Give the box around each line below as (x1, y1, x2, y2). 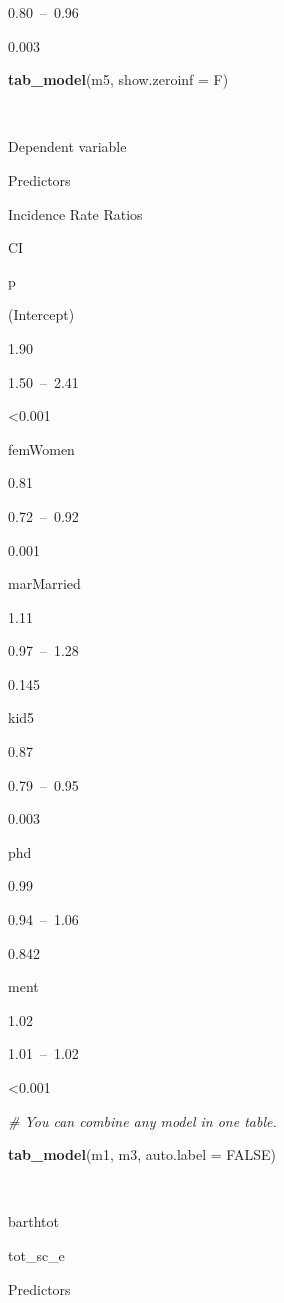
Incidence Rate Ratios (8, 203, 143, 224)
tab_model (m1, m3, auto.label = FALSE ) (8, 1144, 276, 1165)
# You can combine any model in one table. (8, 1110, 277, 1131)
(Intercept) (8, 304, 75, 325)
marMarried (8, 573, 81, 594)
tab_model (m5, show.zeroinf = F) (8, 69, 229, 90)
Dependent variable (8, 136, 127, 157)
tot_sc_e (8, 1244, 65, 1265)
